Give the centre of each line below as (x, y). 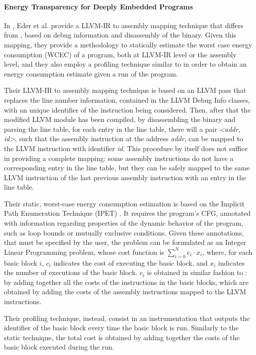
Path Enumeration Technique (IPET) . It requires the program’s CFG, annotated (128, 213)
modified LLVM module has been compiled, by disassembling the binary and (120, 119)
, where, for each (227, 252)
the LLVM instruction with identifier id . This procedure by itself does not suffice (126, 148)
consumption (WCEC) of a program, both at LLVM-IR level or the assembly (120, 54)
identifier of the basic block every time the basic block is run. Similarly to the (121, 328)
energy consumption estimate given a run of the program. (91, 73)
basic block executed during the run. (59, 347)
